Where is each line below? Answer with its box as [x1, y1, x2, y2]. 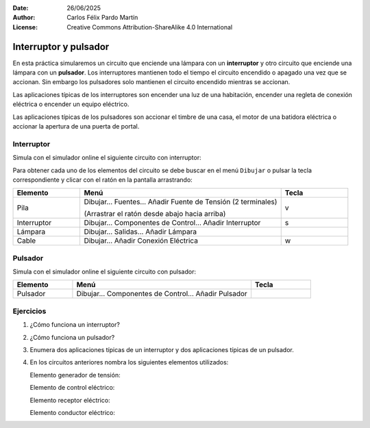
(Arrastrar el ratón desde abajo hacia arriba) [84, 209, 226, 219]
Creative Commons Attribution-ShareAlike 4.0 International [66, 23, 233, 31]
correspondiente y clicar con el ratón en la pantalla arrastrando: [12, 175, 193, 184]
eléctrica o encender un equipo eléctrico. [12, 100, 129, 109]
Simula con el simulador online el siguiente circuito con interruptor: [12, 154, 201, 162]
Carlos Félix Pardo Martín [66, 14, 138, 22]
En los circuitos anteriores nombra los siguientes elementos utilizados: [29, 358, 229, 366]
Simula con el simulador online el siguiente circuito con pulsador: [12, 267, 197, 276]
